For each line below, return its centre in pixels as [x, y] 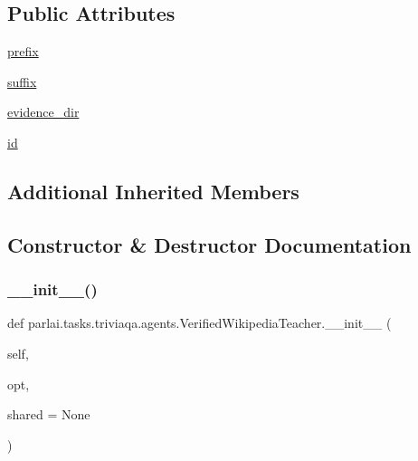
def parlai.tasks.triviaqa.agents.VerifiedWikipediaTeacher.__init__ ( [199, 323]
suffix [22, 81]
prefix [23, 51]
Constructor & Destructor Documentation [209, 244]
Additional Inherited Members [153, 191]
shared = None [49, 414]
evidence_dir [43, 112]
